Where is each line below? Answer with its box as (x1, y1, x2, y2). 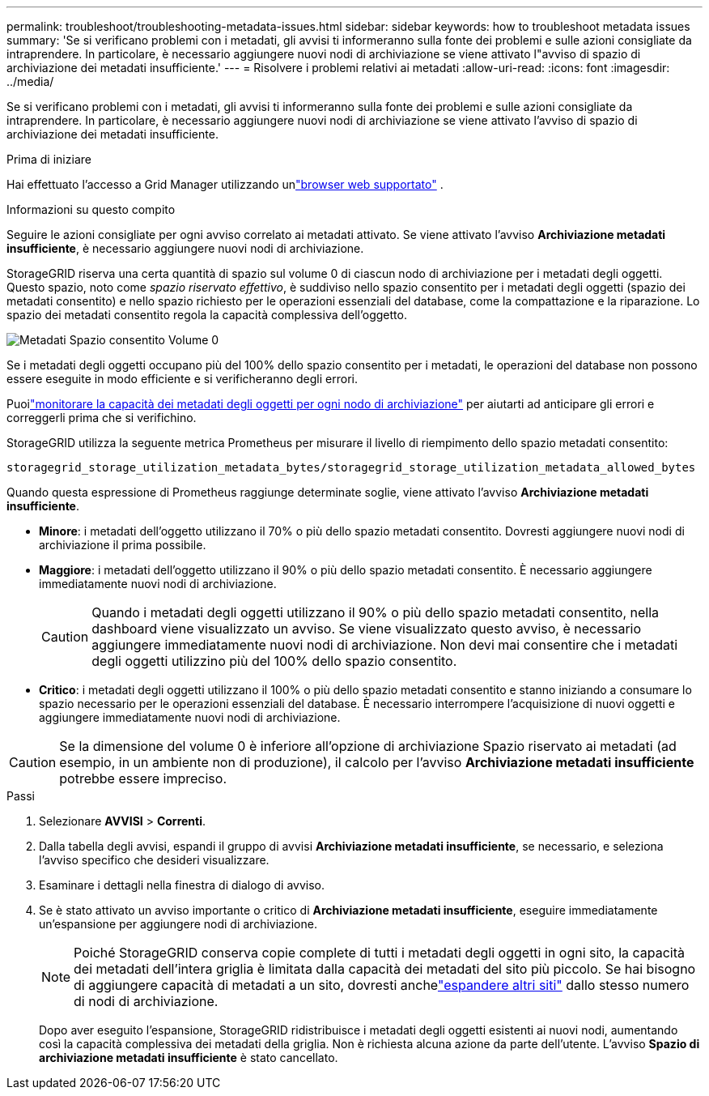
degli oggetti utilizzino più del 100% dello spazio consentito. (91, 653, 457, 669)
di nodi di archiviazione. (74, 993, 219, 1009)
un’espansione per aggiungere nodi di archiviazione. (39, 917, 317, 931)
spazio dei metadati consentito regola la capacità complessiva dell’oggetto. (6, 308, 407, 322)
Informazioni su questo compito (6, 203, 176, 216)
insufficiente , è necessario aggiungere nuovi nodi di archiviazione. (6, 241, 364, 255)
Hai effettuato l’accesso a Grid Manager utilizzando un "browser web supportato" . (6, 177, 444, 191)
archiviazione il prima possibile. (39, 538, 206, 552)
